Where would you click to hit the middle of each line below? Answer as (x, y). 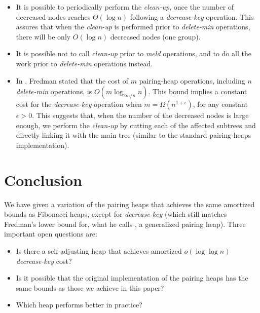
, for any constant (220, 104)
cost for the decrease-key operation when (79, 104)
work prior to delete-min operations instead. (84, 63)
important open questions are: (51, 234)
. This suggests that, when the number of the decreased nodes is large (140, 115)
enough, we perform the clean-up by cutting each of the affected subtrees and (136, 125)
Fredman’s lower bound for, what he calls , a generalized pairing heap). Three (125, 224)
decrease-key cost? (44, 261)
